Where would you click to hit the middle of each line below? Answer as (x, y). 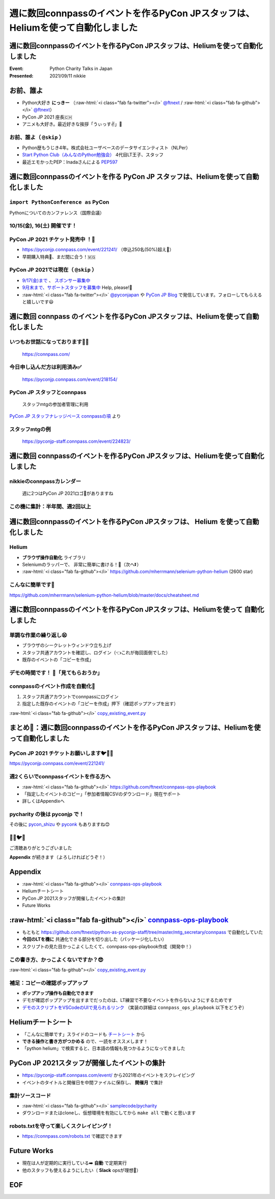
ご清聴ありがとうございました (41, 848)
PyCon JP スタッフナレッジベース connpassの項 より (65, 416)
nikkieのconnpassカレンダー (45, 482)
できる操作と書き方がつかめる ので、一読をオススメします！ (85, 1041)
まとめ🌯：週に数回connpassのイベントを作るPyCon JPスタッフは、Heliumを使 (135, 728)
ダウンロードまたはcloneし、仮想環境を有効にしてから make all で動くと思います (109, 1113)
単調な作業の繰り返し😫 (38, 635)
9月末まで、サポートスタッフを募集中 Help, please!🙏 (77, 287)
